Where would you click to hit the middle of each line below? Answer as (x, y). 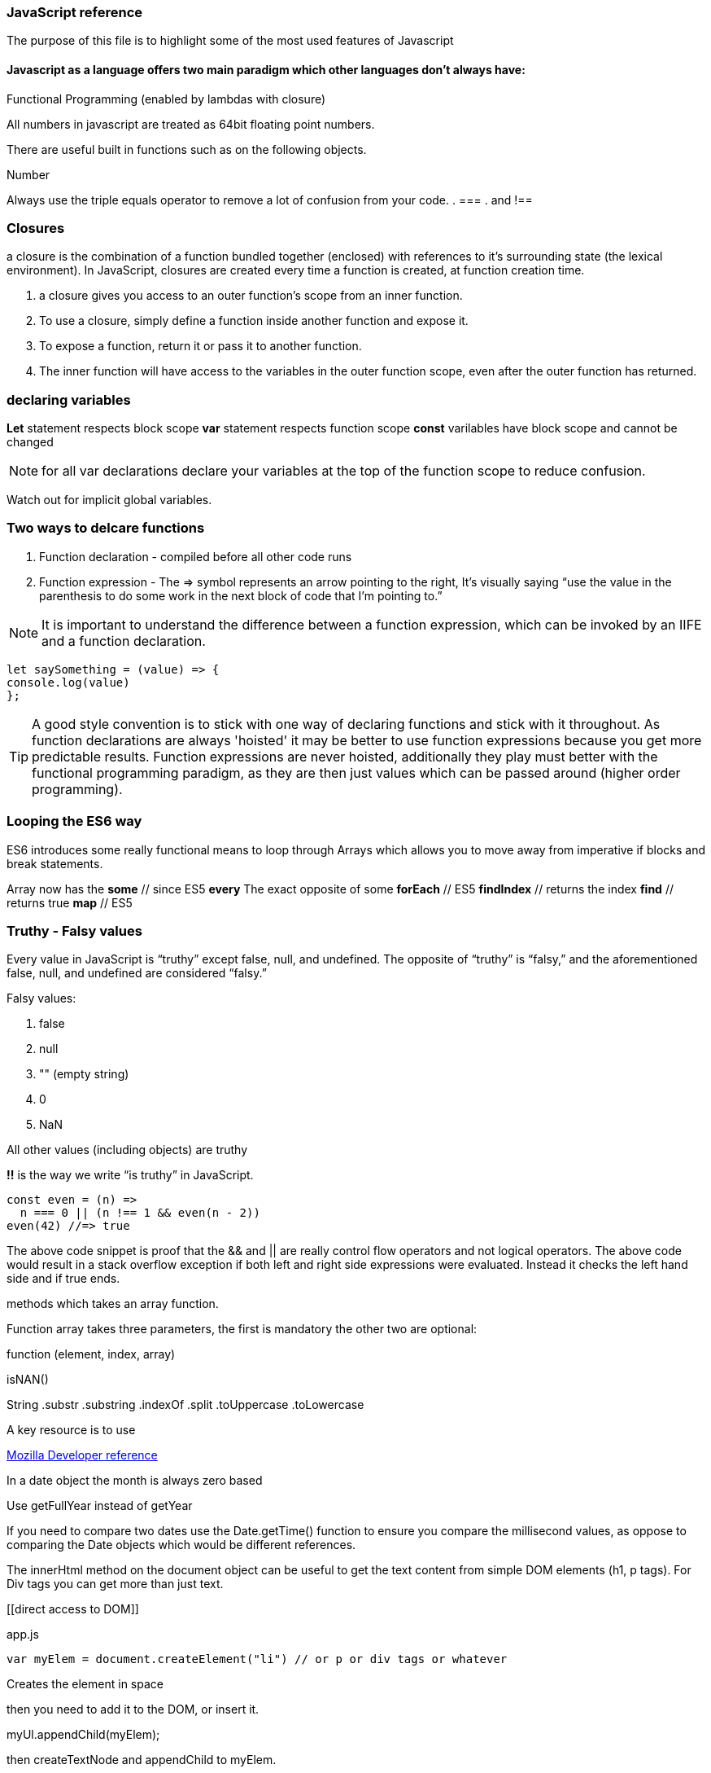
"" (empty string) (84, 1074)
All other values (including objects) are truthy (127, 1150)
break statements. (55, 863)
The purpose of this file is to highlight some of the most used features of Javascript (230, 41)
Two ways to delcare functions (106, 528)
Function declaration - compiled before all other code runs (196, 556)
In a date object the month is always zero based (135, 1481)
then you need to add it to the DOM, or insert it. (133, 1709)
